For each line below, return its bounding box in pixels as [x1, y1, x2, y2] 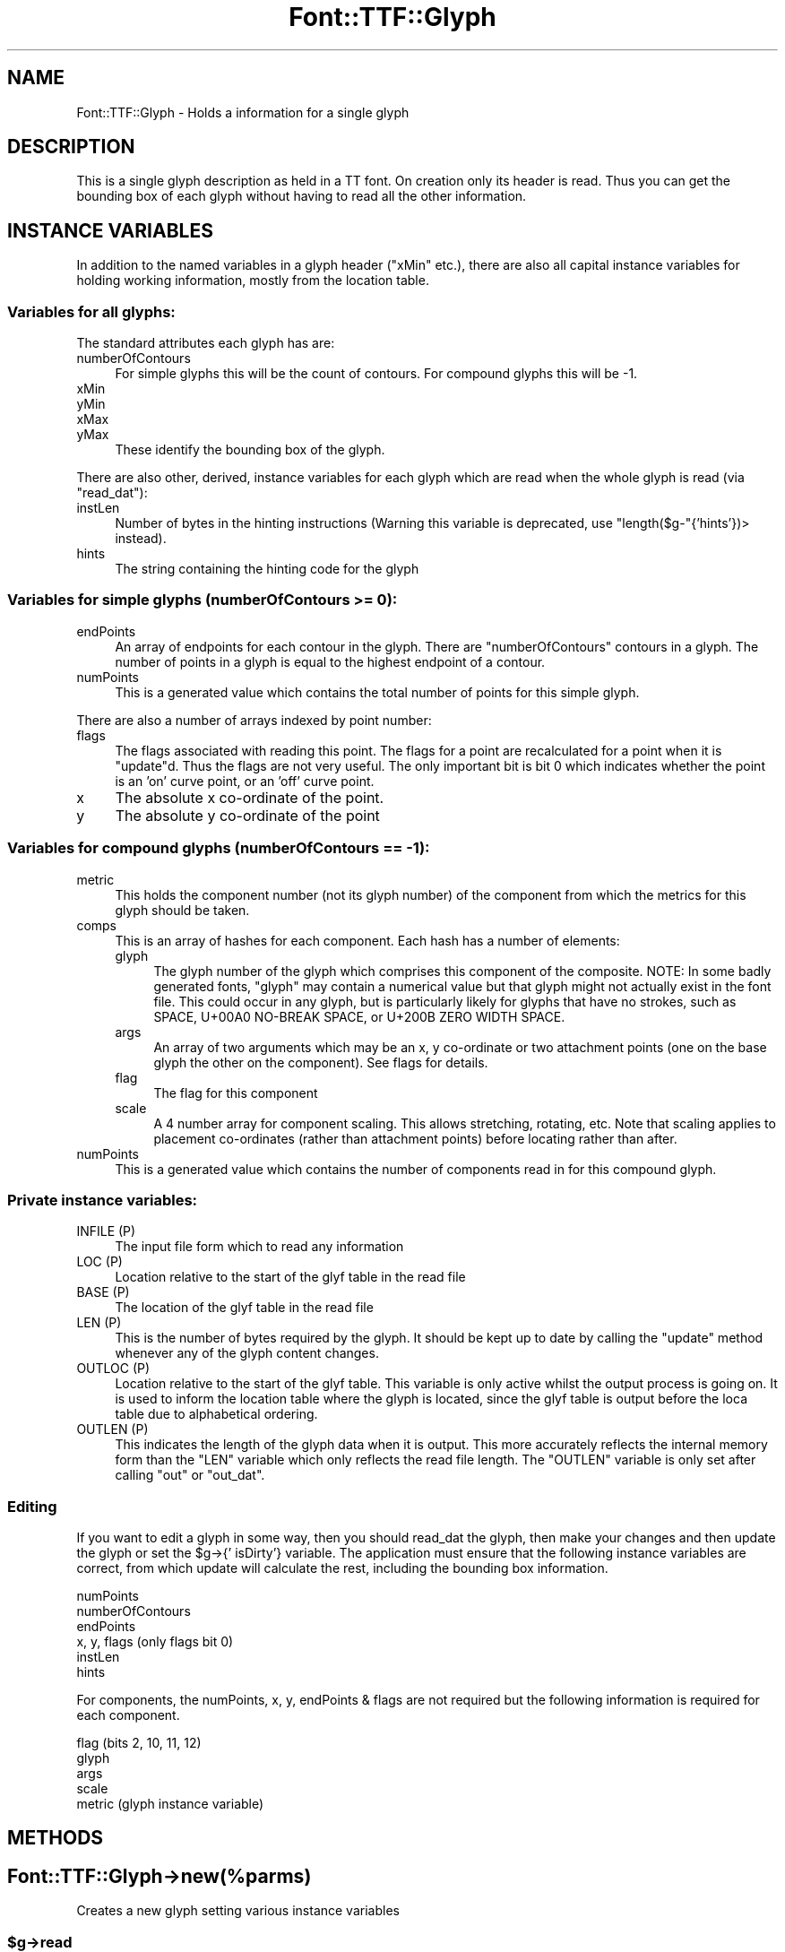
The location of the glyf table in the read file [115, 1300, 374, 1316]
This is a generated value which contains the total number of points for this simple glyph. [115, 684, 640, 700]
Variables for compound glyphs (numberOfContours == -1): [7, 839, 430, 858]
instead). [115, 531, 167, 547]
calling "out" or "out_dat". [115, 1467, 265, 1483]
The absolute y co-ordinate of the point [115, 806, 380, 825]
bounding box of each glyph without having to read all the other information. [76, 188, 527, 204]
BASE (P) [76, 1284, 130, 1300]
